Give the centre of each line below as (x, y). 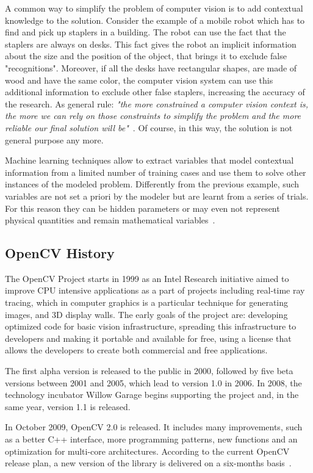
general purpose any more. (54, 139)
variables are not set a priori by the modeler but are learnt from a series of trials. (157, 196)
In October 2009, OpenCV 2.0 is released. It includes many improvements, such (154, 427)
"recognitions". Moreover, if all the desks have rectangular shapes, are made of (151, 67)
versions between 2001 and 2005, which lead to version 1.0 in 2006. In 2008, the (153, 382)
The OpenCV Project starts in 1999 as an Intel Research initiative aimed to (147, 278)
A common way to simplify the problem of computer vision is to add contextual (154, 8)
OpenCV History (60, 253)
